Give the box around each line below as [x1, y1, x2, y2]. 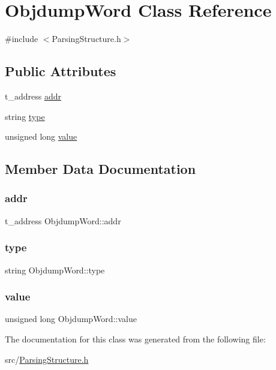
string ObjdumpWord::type [5, 263, 105, 276]
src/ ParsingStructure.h [5, 353, 89, 365]
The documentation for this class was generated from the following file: [5, 332, 266, 345]
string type [5, 110, 45, 122]
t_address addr [5, 89, 61, 102]
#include [5, 32, 38, 45]
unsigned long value [5, 130, 77, 143]
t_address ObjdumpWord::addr [5, 214, 121, 227]
